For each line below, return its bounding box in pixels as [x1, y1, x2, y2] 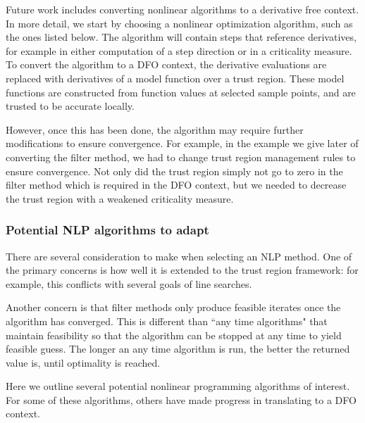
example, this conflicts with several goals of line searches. [6, 276, 252, 291]
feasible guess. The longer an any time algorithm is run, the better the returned [6, 341, 350, 356]
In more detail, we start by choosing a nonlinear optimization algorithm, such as [6, 15, 353, 30]
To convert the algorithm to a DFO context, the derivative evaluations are [6, 57, 327, 72]
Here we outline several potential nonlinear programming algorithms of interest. [6, 379, 350, 393]
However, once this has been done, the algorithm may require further [6, 122, 304, 137]
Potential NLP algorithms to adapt [6, 221, 209, 239]
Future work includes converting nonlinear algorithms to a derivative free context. [6, 2, 359, 16]
